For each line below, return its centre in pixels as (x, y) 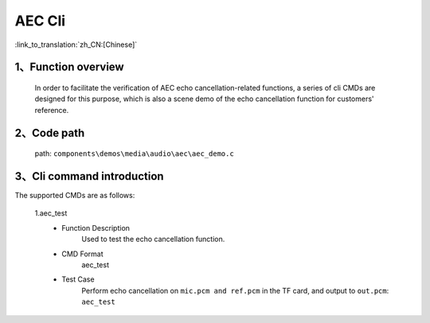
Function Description (96, 228)
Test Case (78, 279)
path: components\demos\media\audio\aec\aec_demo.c (134, 154)
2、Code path (50, 132)
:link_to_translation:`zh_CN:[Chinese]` (76, 45)
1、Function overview (69, 67)
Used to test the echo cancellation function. (153, 239)
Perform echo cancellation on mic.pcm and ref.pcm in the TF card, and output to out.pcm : (235, 290)
